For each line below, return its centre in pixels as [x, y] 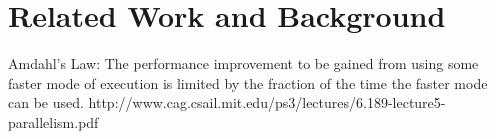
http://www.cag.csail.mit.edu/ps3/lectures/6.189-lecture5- [267, 102]
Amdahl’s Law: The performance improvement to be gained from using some [243, 63]
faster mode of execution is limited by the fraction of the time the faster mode [248, 82]
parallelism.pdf [53, 121]
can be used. [46, 102]
